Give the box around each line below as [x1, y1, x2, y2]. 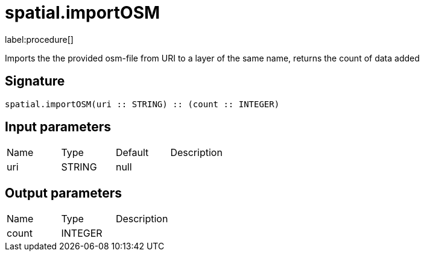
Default [115, 146, 149, 159]
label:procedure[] [5, 34, 74, 45]
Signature [5, 73, 65, 89]
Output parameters [5, 185, 122, 201]
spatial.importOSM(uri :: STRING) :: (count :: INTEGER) [5, 99, 280, 109]
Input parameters [5, 119, 112, 135]
